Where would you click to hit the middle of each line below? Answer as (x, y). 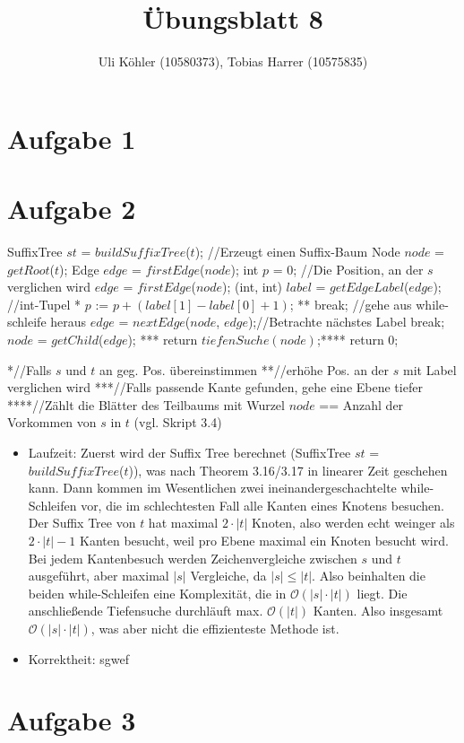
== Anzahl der (361, 404)
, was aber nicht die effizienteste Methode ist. (215, 628)
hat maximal (183, 523)
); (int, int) (252, 287)
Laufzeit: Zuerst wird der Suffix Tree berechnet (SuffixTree (189, 452)
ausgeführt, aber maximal (99, 576)
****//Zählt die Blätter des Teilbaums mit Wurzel (146, 404)
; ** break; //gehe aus (351, 304)
